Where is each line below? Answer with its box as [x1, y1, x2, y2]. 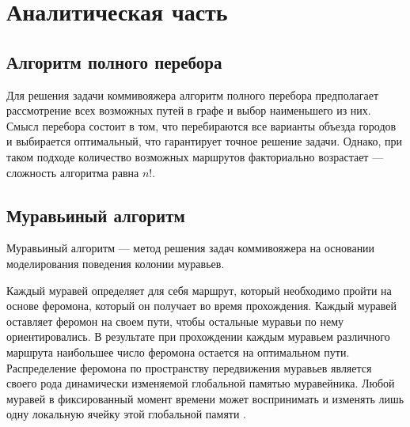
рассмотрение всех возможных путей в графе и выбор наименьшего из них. [6, 102, 371, 119]
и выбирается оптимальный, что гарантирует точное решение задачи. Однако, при [6, 133, 403, 149]
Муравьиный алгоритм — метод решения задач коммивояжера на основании [6, 240, 375, 256]
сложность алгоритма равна [6, 164, 139, 180]
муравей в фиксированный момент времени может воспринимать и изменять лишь [6, 390, 404, 406]
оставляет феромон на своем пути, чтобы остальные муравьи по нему [6, 312, 344, 329]
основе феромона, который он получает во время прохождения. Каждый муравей [6, 297, 397, 314]
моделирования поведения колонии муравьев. [6, 255, 225, 271]
